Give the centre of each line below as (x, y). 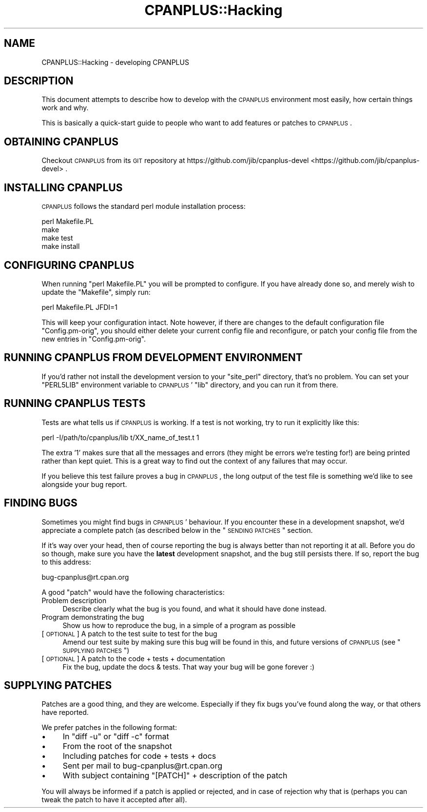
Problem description (74, 600)
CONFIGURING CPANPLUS (69, 265)
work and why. (65, 108)
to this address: (66, 562)
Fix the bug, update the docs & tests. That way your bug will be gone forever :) (189, 667)
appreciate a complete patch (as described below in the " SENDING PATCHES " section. (177, 530)
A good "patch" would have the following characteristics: (133, 592)
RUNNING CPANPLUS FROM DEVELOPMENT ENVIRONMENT (153, 358)
